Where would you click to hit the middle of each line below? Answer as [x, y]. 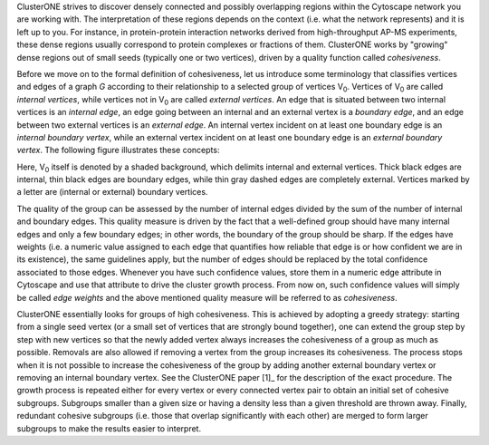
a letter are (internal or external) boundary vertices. [112, 192]
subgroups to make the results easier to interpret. [109, 428]
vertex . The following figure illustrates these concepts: [118, 150]
